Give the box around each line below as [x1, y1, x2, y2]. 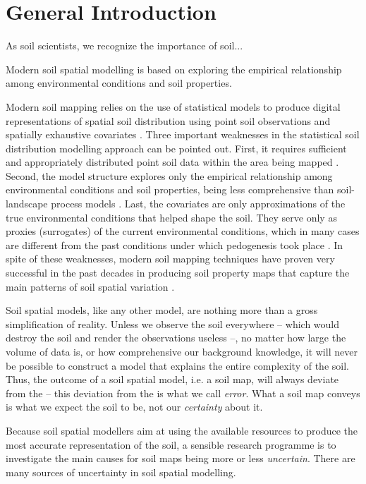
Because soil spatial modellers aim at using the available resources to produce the [6, 423, 358, 437]
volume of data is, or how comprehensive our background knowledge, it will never [6, 344, 358, 358]
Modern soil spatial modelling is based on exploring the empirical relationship [6, 61, 342, 76]
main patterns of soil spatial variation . [6, 279, 175, 294]
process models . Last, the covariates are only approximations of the [51, 196, 346, 211]
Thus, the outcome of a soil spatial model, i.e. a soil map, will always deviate [6, 372, 339, 387]
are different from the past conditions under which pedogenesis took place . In [6, 237, 343, 252]
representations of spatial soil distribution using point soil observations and [6, 113, 331, 128]
